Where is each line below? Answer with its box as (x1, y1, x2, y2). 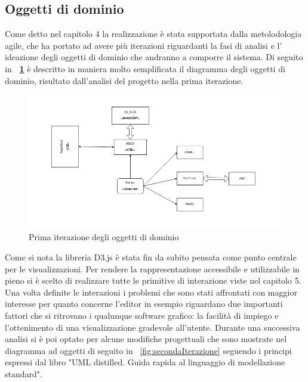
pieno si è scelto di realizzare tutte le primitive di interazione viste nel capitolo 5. (5, 274, 301, 287)
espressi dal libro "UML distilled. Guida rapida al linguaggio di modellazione (5, 356, 285, 368)
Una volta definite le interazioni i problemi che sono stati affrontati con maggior (5, 285, 297, 298)
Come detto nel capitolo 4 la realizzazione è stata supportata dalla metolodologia (5, 27, 302, 40)
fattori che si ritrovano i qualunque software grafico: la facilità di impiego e (5, 309, 279, 322)
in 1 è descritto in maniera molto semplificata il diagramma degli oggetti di (5, 62, 285, 74)
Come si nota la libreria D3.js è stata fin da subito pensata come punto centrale (5, 251, 297, 263)
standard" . (5, 368, 42, 380)
